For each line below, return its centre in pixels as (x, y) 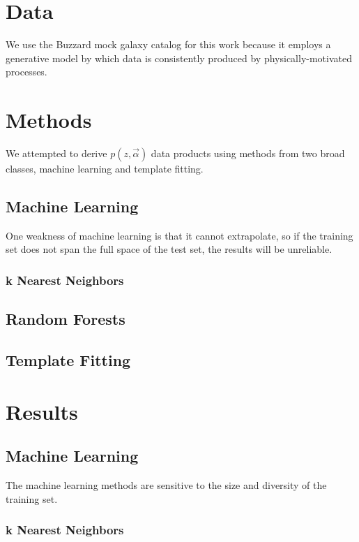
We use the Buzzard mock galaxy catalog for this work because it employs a (168, 44)
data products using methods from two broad (248, 153)
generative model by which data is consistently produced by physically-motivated (179, 58)
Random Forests (66, 319)
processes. (26, 72)
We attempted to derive (56, 153)
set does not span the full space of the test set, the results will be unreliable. (169, 249)
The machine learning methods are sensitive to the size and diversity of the (166, 485)
